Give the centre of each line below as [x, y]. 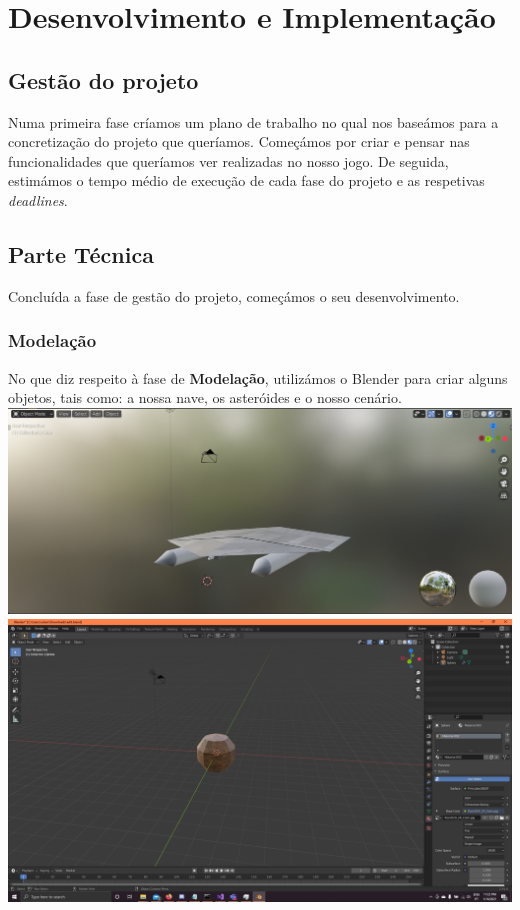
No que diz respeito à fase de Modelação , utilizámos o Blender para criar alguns [258, 377]
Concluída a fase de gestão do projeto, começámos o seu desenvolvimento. [234, 295]
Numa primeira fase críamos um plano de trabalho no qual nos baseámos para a [253, 121]
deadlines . [38, 199]
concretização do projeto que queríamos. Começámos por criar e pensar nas [239, 141]
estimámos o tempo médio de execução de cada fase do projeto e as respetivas [246, 180]
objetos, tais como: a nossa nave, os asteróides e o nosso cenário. [205, 397]
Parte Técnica [81, 253]
